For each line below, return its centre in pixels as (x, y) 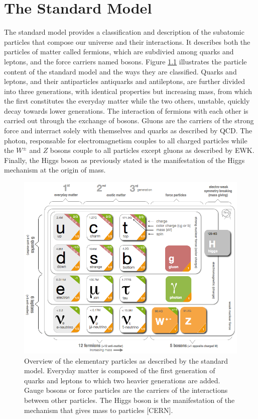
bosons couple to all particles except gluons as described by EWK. (152, 150)
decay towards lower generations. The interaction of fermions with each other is (126, 110)
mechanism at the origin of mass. (55, 170)
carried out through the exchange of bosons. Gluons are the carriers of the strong (129, 120)
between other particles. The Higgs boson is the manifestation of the (130, 400)
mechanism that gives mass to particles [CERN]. (99, 410)
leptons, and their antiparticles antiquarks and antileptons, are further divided (125, 81)
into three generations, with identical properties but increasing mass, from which (128, 91)
